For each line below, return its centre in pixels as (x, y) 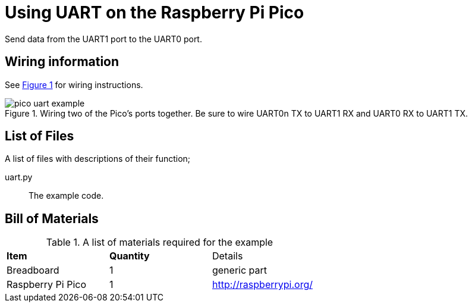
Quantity (129, 256)
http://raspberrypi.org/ (262, 285)
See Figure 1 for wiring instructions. (74, 84)
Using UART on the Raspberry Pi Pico (155, 12)
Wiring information (62, 62)
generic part (240, 270)
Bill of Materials (52, 218)
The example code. (66, 196)
